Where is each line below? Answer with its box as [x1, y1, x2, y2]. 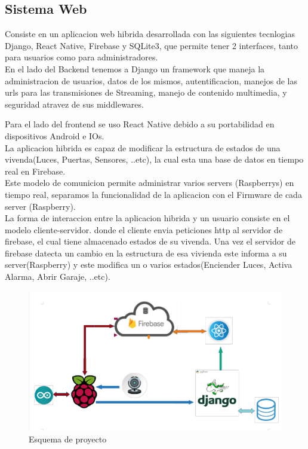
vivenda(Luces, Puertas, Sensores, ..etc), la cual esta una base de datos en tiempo [5, 153, 304, 166]
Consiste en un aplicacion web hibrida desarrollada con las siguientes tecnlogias [5, 28, 295, 40]
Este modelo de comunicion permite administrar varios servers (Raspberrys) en [5, 176, 294, 189]
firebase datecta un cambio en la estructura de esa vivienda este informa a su [5, 246, 287, 259]
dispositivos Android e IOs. [5, 129, 104, 142]
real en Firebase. [5, 164, 66, 177]
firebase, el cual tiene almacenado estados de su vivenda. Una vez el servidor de [5, 235, 295, 248]
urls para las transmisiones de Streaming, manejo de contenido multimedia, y [5, 86, 287, 99]
